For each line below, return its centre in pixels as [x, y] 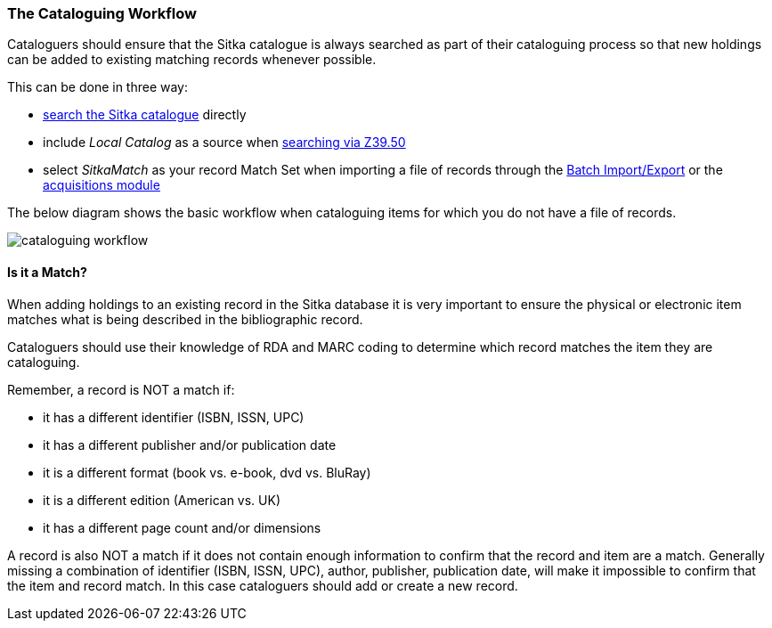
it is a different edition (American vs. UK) [162, 500]
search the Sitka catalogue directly [145, 115]
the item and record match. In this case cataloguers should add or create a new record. [263, 585]
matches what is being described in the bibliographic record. [185, 319]
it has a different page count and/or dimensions [182, 527]
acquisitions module [102, 185]
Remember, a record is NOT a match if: [121, 389]
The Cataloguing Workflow [102, 13]
